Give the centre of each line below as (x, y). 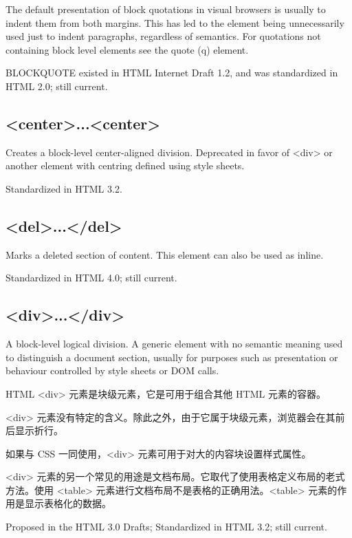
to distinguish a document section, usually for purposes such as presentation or (172, 357)
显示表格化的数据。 (68, 503)
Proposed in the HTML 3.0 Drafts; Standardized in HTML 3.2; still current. (166, 527)
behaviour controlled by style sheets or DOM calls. (112, 370)
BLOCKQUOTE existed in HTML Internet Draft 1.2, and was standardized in (172, 73)
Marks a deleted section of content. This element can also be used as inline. (165, 254)
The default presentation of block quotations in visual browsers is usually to (166, 9)
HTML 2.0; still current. (57, 86)
